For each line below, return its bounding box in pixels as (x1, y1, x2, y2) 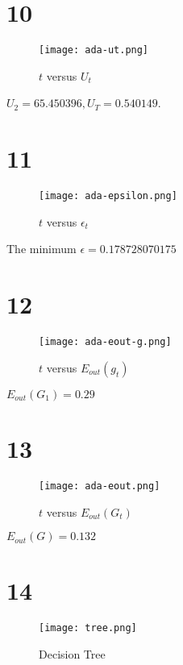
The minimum (6, 240, 77, 257)
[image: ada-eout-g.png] (39, 336, 172, 348)
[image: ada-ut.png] (39, 44, 149, 56)
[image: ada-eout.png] (39, 480, 160, 492)
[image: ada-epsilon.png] (39, 190, 177, 202)
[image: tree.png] (39, 622, 137, 634)
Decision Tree (39, 645, 106, 662)
